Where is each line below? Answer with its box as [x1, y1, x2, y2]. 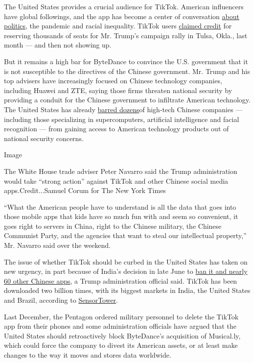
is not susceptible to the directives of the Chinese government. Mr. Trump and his [4, 66, 250, 76]
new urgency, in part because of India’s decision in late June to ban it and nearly [4, 266, 248, 276]
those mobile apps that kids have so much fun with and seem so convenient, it [4, 211, 238, 221]
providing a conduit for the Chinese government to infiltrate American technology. [4, 95, 251, 105]
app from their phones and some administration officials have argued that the [4, 321, 236, 331]
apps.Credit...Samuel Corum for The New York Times [4, 185, 166, 195]
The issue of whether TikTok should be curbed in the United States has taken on [4, 256, 248, 266]
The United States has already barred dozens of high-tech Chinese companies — [4, 104, 243, 114]
